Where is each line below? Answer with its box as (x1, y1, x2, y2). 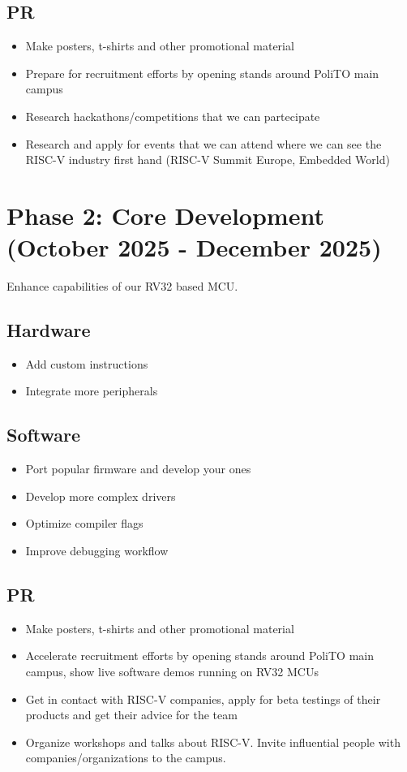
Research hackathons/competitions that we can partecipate (25, 107, 320, 124)
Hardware (6, 317, 91, 343)
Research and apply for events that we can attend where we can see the (25, 135, 382, 152)
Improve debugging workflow (25, 542, 169, 559)
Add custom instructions (25, 355, 148, 372)
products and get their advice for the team (25, 706, 238, 723)
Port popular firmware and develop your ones (25, 460, 251, 477)
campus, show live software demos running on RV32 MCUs (25, 663, 319, 680)
